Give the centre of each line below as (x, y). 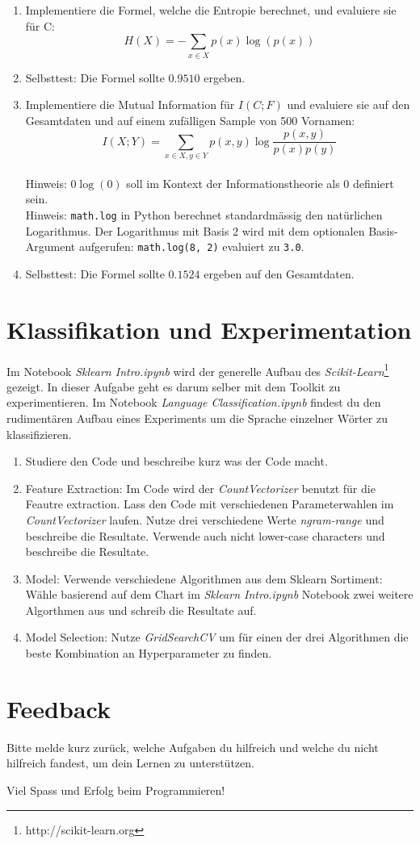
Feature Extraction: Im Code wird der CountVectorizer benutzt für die (200, 488)
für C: (40, 25)
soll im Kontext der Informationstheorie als (233, 183)
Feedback (59, 708)
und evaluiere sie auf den (349, 104)
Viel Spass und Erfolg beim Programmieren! (116, 790)
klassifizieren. (39, 434)
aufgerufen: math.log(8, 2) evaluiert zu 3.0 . (191, 247)
